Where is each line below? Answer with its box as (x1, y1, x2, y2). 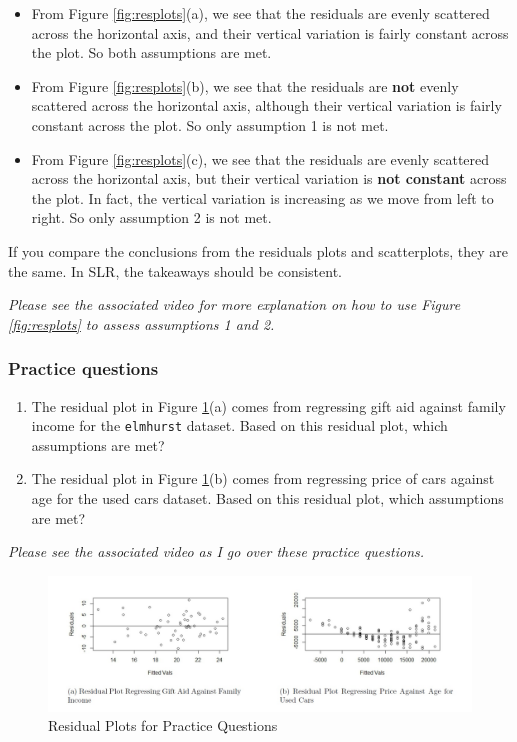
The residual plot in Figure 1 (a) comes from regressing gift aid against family (31, 395, 506, 416)
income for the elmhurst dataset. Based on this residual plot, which (31, 415, 448, 436)
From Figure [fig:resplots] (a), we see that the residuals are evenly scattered (31, 3, 490, 23)
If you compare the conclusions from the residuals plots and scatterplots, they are (8, 240, 509, 261)
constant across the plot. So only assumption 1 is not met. (31, 114, 389, 135)
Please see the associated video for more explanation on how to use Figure (8, 294, 461, 315)
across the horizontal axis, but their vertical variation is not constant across (31, 168, 507, 189)
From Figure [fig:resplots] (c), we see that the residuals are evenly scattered (31, 148, 490, 169)
